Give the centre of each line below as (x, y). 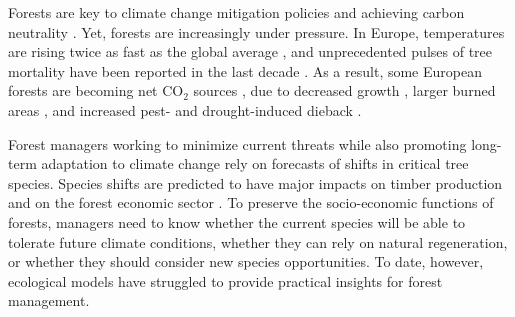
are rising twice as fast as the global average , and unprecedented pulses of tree (250, 51)
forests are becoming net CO (96, 90)
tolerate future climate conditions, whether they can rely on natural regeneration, (258, 241)
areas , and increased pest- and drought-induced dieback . (185, 109)
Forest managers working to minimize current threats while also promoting (237, 143)
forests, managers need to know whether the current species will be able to (237, 221)
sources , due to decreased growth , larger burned (344, 90)
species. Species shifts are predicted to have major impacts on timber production (255, 182)
